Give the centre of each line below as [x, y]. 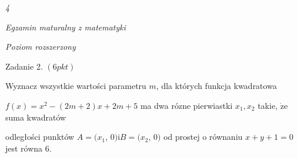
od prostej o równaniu [203, 137]
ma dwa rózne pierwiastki [186, 105]
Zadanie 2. [24, 66]
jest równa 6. [29, 148]
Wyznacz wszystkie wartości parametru [76, 86]
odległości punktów [40, 137]
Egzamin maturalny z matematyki [66, 27]
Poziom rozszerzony [41, 47]
